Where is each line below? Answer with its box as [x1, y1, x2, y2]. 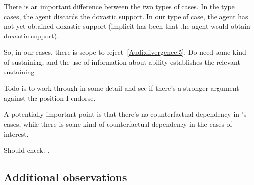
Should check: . [4, 145, 50, 155]
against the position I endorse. [4, 92, 96, 103]
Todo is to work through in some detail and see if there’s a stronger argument [4, 83, 239, 93]
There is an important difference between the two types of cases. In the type [4, 1, 235, 11]
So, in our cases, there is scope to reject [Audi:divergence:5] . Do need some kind [4, 47, 246, 57]
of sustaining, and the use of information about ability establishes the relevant [4, 56, 240, 67]
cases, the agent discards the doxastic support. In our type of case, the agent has [4, 11, 248, 21]
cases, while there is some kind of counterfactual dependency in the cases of [4, 118, 232, 129]
